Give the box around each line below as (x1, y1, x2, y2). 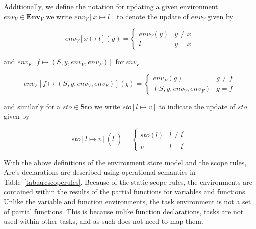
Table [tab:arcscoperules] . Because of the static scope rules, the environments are (4, 176, 252, 187)
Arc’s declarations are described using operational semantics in (4, 167, 196, 177)
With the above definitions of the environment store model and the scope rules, (4, 157, 247, 167)
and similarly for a (4, 101, 60, 111)
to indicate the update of (159, 101, 236, 111)
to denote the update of (117, 11, 189, 21)
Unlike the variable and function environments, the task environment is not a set (4, 196, 251, 206)
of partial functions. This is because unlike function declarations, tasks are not (4, 206, 244, 216)
